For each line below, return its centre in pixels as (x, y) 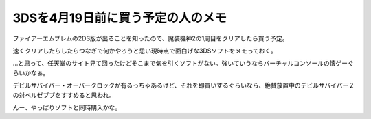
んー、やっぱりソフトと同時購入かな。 (67, 107)
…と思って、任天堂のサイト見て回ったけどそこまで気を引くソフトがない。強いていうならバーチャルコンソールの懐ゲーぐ (183, 63)
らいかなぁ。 (31, 72)
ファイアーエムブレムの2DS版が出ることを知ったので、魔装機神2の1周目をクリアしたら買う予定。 (150, 38)
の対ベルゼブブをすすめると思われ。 (64, 95)
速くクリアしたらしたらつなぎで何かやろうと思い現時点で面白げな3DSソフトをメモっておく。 (145, 51)
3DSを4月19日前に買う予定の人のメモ (120, 18)
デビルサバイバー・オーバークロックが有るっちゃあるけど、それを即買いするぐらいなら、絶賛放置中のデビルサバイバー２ (184, 85)
